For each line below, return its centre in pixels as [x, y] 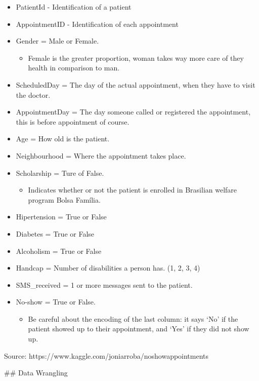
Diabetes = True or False [55, 233]
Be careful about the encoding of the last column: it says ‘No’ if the [133, 318]
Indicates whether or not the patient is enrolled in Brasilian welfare [133, 190]
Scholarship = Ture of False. [60, 173]
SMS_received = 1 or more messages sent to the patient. [104, 284]
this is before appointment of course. [73, 121]
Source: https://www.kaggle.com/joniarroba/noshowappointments [106, 355]
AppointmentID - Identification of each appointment [97, 24]
